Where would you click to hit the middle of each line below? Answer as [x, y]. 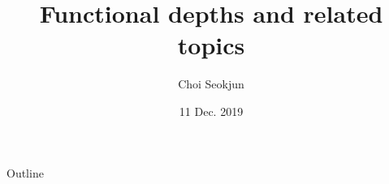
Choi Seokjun [211, 84]
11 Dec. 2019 [211, 111]
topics [211, 45]
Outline [25, 172]
